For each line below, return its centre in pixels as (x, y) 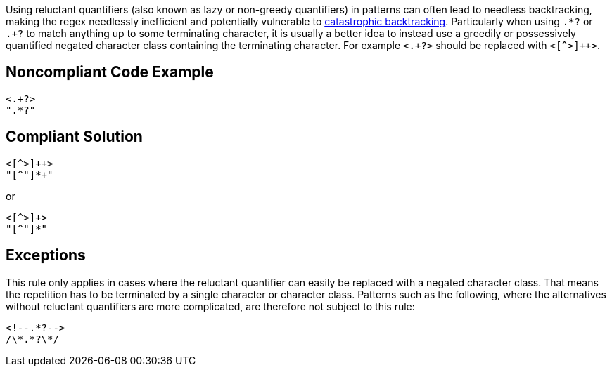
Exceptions (46, 255)
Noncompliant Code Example (110, 72)
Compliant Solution (74, 137)
